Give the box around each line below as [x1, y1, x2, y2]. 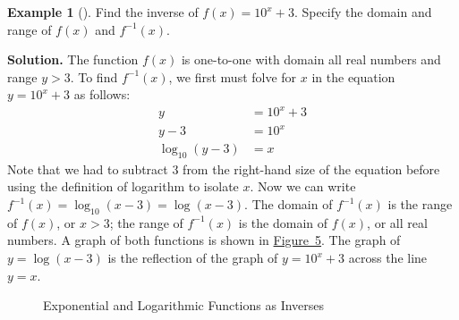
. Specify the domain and [293, 3, 432, 21]
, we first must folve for [168, 67, 297, 86]
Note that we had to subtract [7, 159, 168, 178]
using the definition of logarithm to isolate [7, 177, 239, 196]
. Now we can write [250, 177, 356, 196]
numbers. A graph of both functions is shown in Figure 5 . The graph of [7, 231, 401, 249]
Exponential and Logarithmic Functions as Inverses [43, 296, 325, 315]
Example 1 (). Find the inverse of [7, 3, 199, 21]
